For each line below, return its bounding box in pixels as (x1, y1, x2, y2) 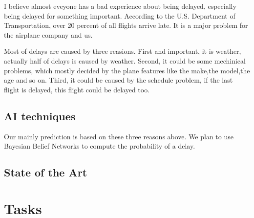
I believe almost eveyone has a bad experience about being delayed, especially (4, 1, 236, 11)
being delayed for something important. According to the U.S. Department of (4, 10, 235, 21)
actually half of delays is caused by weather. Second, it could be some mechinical (4, 55, 246, 65)
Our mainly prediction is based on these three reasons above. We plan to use (4, 131, 233, 141)
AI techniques (4, 108, 76, 123)
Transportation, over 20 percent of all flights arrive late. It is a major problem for (4, 20, 248, 30)
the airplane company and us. (4, 29, 93, 40)
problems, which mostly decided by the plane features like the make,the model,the (4, 65, 250, 75)
